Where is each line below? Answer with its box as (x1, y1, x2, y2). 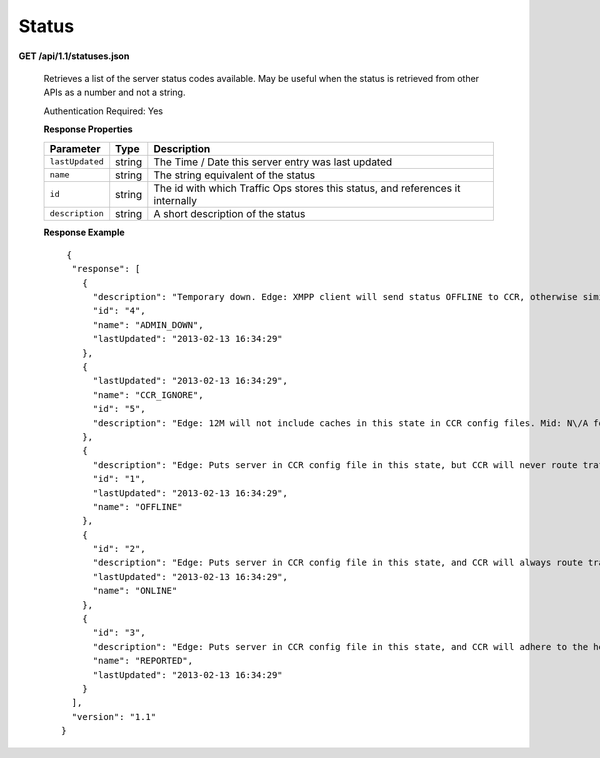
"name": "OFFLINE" (92, 501, 183, 512)
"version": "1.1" (71, 711, 157, 722)
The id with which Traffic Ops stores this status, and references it (153, 181, 461, 195)
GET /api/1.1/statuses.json (18, 50, 130, 62)
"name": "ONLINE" (92, 585, 178, 597)
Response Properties (43, 123, 134, 135)
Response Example (43, 226, 125, 238)
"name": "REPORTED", (92, 655, 194, 667)
